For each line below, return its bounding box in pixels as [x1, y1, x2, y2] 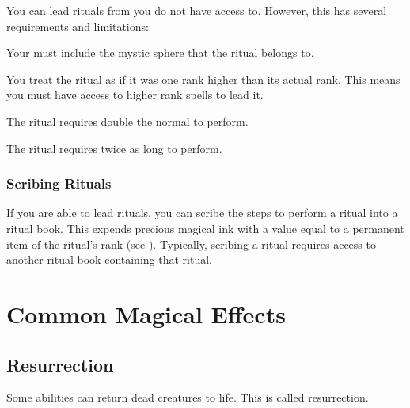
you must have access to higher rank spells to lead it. [6, 86, 264, 103]
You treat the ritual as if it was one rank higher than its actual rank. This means [6, 71, 401, 87]
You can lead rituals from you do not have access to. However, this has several [6, 2, 387, 18]
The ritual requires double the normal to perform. [6, 112, 249, 129]
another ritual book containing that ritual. [6, 251, 212, 268]
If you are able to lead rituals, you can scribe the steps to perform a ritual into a [6, 204, 398, 221]
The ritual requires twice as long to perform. [6, 139, 222, 156]
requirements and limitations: [6, 17, 149, 34]
